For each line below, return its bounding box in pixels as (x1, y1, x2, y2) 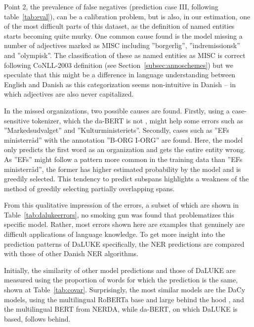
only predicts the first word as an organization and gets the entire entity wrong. (4, 144, 246, 155)
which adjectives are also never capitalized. (4, 89, 134, 99)
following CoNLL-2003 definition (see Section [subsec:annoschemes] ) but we (4, 59, 233, 70)
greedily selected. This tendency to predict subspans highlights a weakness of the (4, 173, 249, 184)
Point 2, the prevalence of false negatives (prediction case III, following (4, 1, 218, 11)
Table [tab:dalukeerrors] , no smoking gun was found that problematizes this (4, 209, 234, 219)
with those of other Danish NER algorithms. (4, 248, 138, 259)
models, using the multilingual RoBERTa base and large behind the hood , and (4, 294, 244, 304)
